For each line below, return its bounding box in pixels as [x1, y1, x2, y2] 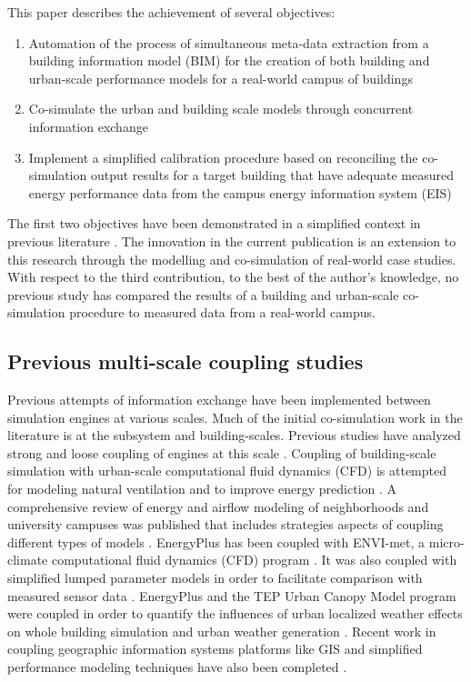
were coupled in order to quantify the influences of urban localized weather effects [7, 604, 463, 623]
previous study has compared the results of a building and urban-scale [7, 285, 399, 304]
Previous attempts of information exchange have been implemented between [7, 390, 431, 409]
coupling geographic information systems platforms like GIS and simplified [7, 639, 423, 658]
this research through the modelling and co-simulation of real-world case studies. [7, 249, 456, 268]
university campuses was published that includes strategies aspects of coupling [7, 515, 444, 534]
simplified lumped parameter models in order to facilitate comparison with [7, 568, 423, 587]
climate [7, 550, 48, 569]
